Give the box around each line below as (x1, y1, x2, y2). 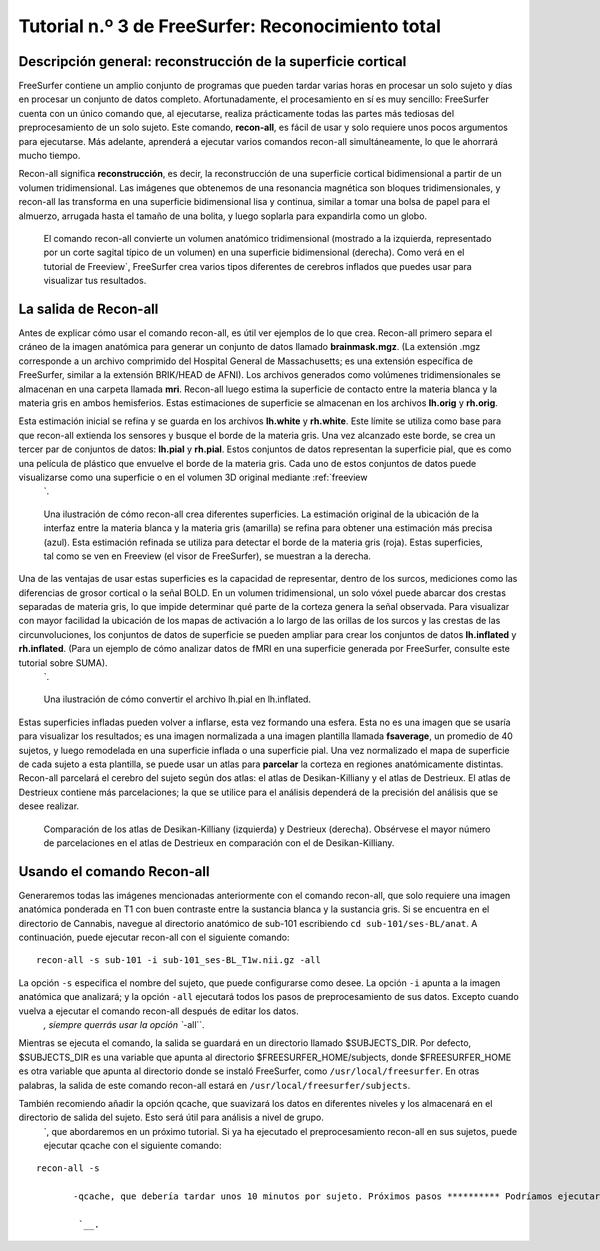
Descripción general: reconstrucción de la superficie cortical (18, 53, 407, 70)
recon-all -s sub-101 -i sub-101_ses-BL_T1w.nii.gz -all (36, 955, 322, 966)
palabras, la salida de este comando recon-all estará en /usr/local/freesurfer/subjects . (18, 1079, 411, 1091)
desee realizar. (18, 800, 80, 812)
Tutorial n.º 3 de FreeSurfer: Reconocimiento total (18, 15, 442, 37)
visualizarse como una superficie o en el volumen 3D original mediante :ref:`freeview (18, 471, 368, 483)
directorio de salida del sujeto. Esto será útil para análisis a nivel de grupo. (18, 1111, 324, 1124)
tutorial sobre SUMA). (18, 656, 109, 669)
